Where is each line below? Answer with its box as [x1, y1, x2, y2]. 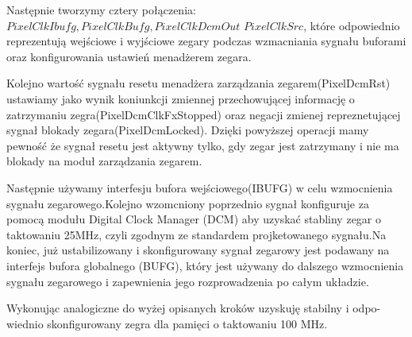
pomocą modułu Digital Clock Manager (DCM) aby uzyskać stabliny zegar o [6, 211, 381, 227]
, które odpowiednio [303, 17, 400, 33]
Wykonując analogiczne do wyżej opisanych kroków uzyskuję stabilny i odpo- [6, 300, 381, 316]
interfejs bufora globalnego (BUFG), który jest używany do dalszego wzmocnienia [6, 257, 404, 273]
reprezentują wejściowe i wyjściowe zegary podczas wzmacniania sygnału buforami [6, 33, 406, 49]
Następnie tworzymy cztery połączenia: [6, 2, 196, 17]
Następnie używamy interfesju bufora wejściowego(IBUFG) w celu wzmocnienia [6, 179, 393, 196]
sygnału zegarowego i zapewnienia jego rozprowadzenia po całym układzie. [6, 273, 369, 289]
